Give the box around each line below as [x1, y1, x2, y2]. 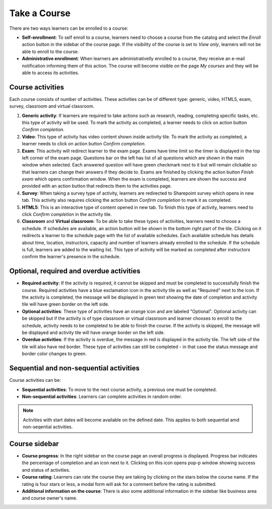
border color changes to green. [22, 351, 87, 357]
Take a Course [9, 8, 71, 19]
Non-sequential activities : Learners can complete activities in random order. [22, 393, 182, 400]
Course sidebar [9, 439, 59, 448]
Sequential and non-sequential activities [9, 364, 140, 373]
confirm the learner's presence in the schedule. [22, 254, 121, 260]
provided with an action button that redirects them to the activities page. [22, 183, 172, 189]
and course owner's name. [22, 495, 78, 501]
